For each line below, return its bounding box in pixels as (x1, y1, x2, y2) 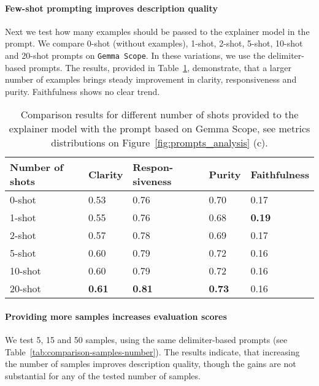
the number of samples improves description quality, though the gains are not (5, 357, 296, 370)
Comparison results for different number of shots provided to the (20, 107, 299, 122)
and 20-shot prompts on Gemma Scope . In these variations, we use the (5, 48, 266, 61)
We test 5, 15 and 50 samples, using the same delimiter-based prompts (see (5, 333, 288, 346)
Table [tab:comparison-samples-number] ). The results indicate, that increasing (5, 345, 300, 358)
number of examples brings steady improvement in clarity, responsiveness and (5, 73, 297, 86)
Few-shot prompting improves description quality (5, 1, 218, 14)
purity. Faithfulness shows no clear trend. (5, 85, 160, 97)
